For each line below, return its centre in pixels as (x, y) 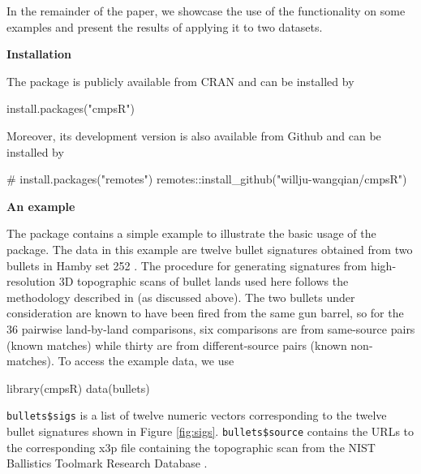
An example (41, 206)
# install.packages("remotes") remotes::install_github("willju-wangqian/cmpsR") (207, 179)
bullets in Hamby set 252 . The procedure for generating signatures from (187, 265)
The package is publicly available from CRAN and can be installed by (180, 81)
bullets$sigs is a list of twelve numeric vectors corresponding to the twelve (197, 415)
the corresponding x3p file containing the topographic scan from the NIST (191, 447)
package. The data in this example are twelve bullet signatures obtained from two (210, 249)
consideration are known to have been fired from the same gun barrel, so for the (205, 313)
